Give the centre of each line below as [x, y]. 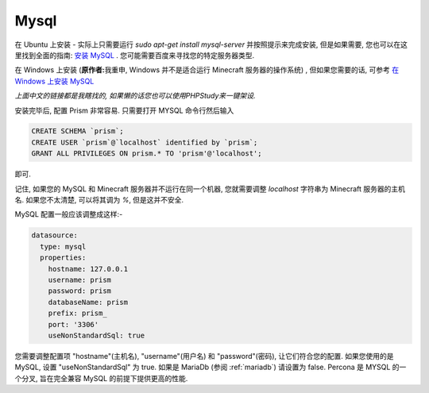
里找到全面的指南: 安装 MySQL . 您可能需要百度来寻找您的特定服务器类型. [135, 55]
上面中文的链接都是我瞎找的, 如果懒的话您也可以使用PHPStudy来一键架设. [135, 96]
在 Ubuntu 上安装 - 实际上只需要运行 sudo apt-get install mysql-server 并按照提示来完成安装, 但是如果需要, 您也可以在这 [211, 44]
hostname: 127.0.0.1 [88, 269]
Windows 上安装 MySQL [54, 81]
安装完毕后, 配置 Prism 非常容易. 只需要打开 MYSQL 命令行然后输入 [124, 110]
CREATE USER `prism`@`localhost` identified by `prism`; [145, 142]
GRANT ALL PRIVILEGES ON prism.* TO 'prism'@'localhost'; [147, 154]
